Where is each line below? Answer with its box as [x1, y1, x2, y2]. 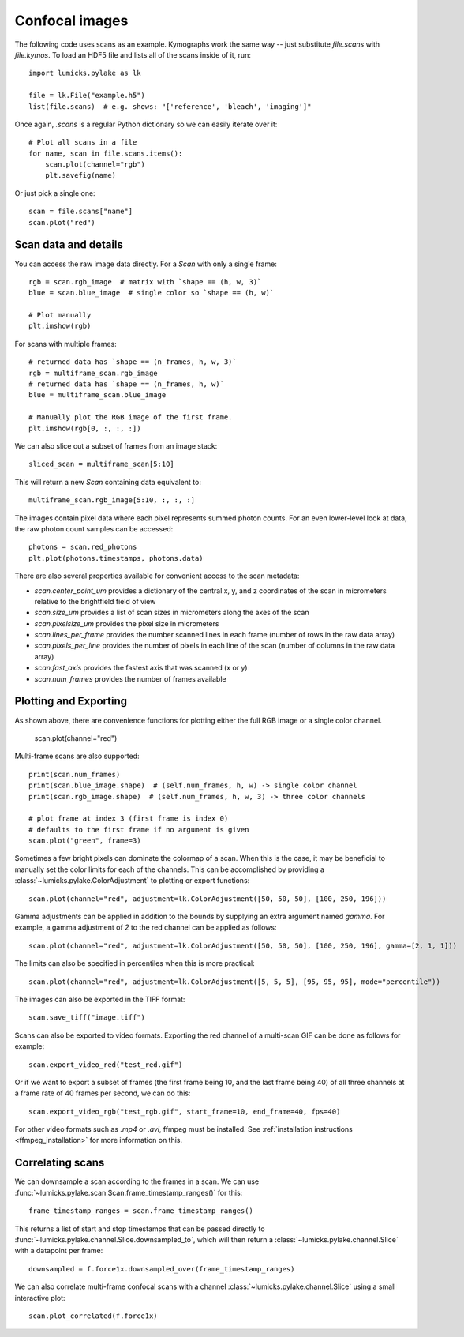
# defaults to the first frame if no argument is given [28, 825, 249, 834]
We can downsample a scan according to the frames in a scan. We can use [14, 1177, 260, 1186]
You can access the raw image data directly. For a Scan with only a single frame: [14, 259, 278, 269]
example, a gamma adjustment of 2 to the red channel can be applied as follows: [14, 922, 277, 932]
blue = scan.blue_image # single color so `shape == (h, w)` [28, 288, 275, 298]
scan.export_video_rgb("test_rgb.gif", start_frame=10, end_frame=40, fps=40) [28, 1106, 341, 1116]
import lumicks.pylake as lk [28, 69, 141, 78]
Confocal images [14, 12, 129, 29]
